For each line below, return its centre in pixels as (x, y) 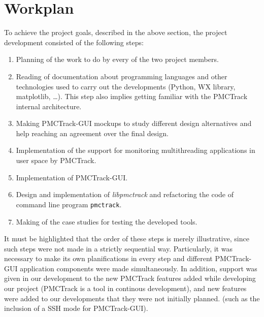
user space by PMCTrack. (56, 160)
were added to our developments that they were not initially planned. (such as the (132, 298)
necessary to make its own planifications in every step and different (108, 258)
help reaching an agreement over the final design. (92, 133)
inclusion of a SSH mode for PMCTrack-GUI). (76, 308)
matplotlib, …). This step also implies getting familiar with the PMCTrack (132, 96)
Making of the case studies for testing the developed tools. (107, 221)
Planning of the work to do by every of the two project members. (117, 59)
